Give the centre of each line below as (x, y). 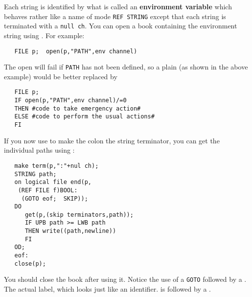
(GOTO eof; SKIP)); (55, 198)
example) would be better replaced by (61, 76)
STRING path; (35, 174)
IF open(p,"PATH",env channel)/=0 (70, 101)
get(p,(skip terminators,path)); (79, 215)
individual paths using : (39, 150)
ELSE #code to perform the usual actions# (84, 117)
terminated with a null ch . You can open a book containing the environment (121, 26)
